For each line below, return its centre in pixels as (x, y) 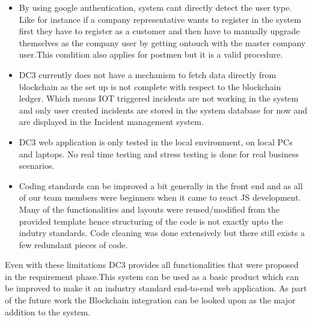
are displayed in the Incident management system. (111, 122)
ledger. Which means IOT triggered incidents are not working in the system (159, 98)
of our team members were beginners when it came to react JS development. (160, 197)
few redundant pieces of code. (73, 244)
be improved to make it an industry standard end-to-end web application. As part (156, 288)
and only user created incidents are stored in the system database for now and (163, 110)
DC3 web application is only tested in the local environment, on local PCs (156, 141)
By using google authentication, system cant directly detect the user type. (155, 7)
